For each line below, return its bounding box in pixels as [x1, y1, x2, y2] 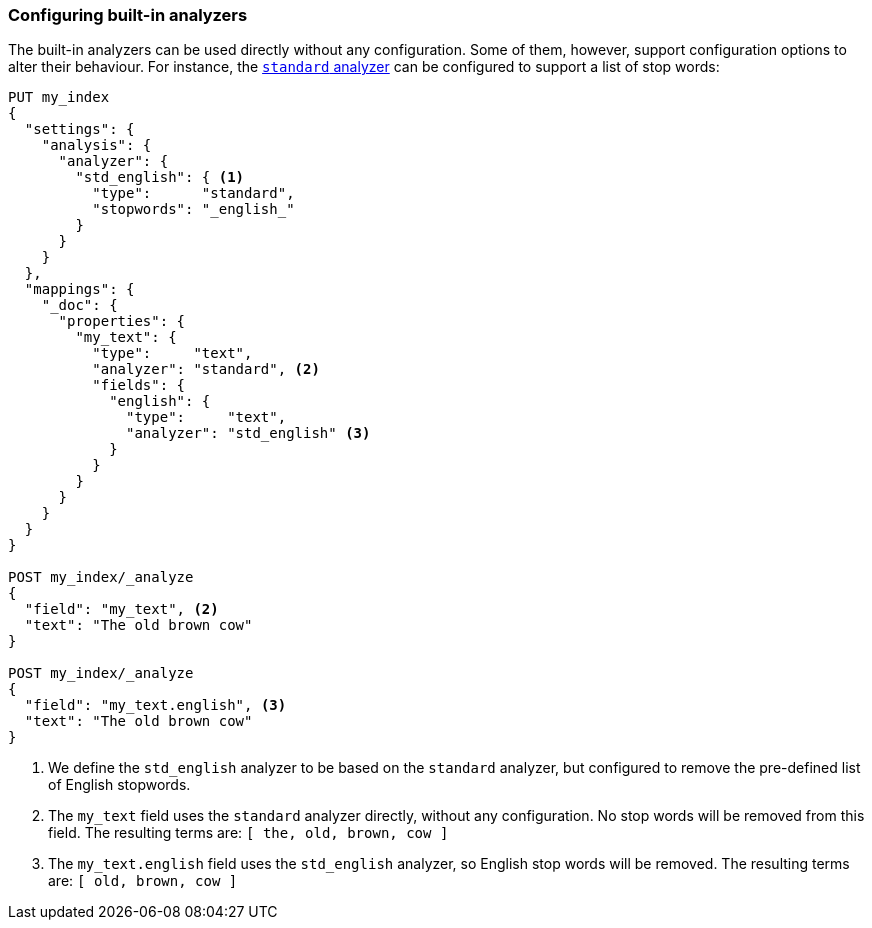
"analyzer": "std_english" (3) [126, 425, 371, 442]
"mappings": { [24, 281, 135, 298]
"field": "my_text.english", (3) [24, 697, 287, 714]
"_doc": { [41, 297, 118, 314]
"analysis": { [41, 137, 152, 154]
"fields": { [92, 377, 186, 394]
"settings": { [24, 121, 135, 138]
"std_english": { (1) [75, 169, 245, 186]
